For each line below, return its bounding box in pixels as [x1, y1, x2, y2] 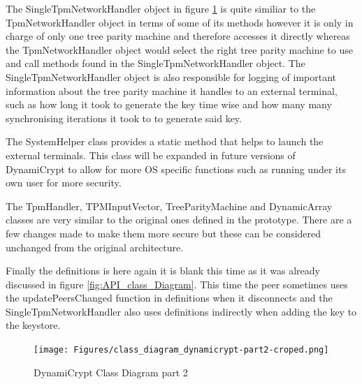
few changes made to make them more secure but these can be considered [6, 226, 321, 240]
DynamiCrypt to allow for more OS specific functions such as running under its [6, 161, 346, 176]
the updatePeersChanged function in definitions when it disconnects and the [6, 290, 333, 305]
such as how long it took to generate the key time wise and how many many [6, 97, 332, 112]
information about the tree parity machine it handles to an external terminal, [6, 83, 338, 98]
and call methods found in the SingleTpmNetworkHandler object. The [6, 56, 305, 71]
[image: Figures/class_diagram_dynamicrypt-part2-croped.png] [34, 345, 329, 355]
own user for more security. [6, 175, 122, 190]
